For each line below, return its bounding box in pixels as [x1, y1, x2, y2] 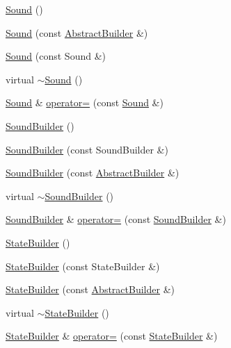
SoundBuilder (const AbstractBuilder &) [6, 165, 180, 180]
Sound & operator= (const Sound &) [6, 95, 164, 110]
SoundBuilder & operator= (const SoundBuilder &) [6, 212, 226, 226]
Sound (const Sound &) [6, 49, 106, 63]
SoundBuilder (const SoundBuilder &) [6, 142, 168, 156]
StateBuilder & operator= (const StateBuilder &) [6, 329, 218, 343]
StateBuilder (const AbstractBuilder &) [6, 282, 175, 297]
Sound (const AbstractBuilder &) [6, 25, 148, 40]
